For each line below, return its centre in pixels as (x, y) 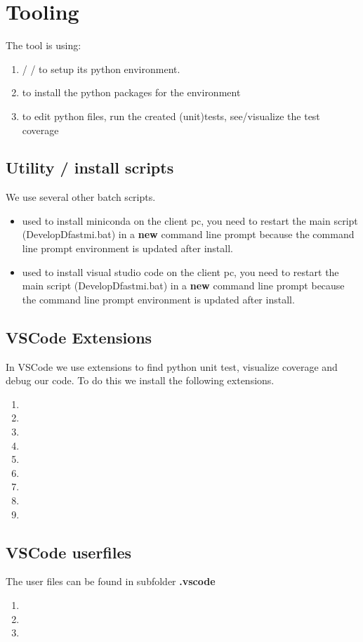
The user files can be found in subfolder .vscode (111, 581)
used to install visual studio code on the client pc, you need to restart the (180, 271)
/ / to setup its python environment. (101, 68)
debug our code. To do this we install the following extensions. (140, 380)
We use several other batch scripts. (81, 197)
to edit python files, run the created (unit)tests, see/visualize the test (171, 116)
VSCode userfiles (69, 552)
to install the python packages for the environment (131, 92)
